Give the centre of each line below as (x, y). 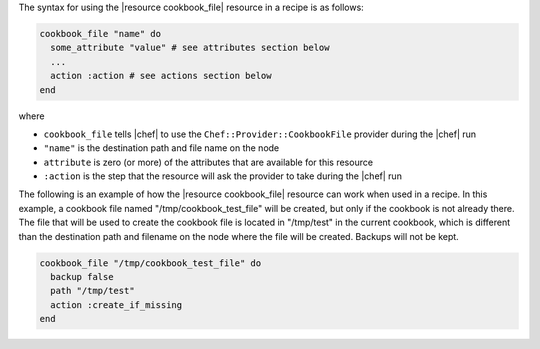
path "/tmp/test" (92, 291)
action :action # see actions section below (161, 76)
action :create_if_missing (116, 304)
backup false (82, 277)
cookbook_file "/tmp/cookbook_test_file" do (150, 263)
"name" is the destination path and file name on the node (161, 148)
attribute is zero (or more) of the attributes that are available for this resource (208, 162)
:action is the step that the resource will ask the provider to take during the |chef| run (222, 176)
